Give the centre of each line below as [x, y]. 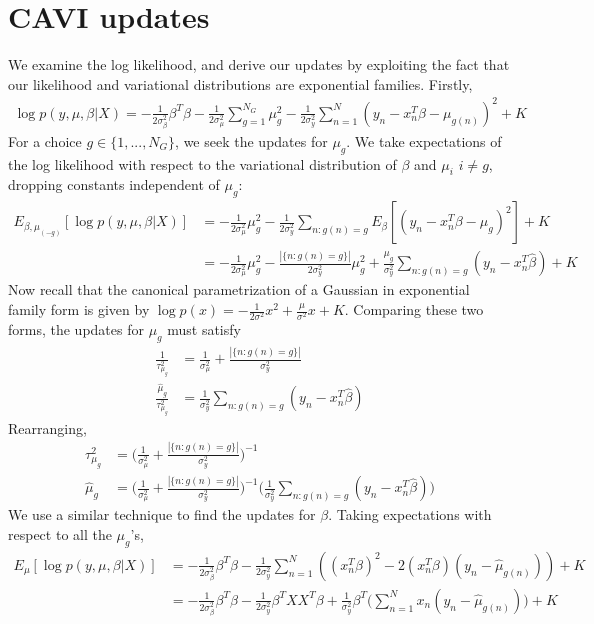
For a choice [45, 140]
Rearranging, [47, 427]
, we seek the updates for [251, 140]
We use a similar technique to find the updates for [162, 514]
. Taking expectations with [410, 514]
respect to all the [60, 534]
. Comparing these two [414, 309]
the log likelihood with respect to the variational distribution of [202, 163]
